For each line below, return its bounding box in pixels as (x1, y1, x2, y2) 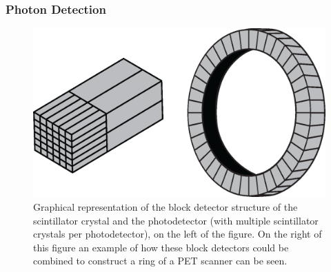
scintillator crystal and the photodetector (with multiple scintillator (33, 213, 319, 227)
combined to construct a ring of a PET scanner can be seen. (33, 253, 288, 268)
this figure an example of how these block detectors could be (33, 240, 289, 254)
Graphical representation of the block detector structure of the (33, 199, 298, 213)
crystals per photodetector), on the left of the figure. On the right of (33, 227, 322, 241)
